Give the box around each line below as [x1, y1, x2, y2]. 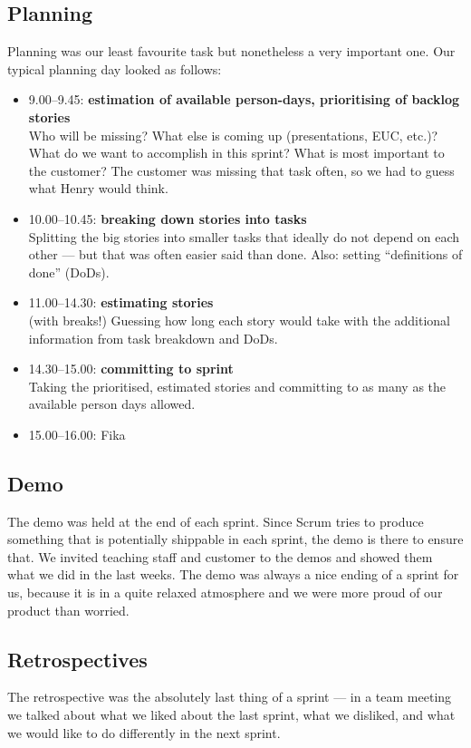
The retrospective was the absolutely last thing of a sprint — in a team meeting [7, 687, 452, 706]
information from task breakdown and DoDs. [28, 328, 278, 347]
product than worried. [7, 600, 130, 619]
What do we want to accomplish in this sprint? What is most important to [28, 143, 445, 162]
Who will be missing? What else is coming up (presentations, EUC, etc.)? [28, 125, 438, 144]
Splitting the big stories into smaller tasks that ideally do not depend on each [28, 227, 460, 246]
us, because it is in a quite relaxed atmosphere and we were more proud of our [7, 583, 443, 602]
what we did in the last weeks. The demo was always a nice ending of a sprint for [7, 565, 459, 584]
